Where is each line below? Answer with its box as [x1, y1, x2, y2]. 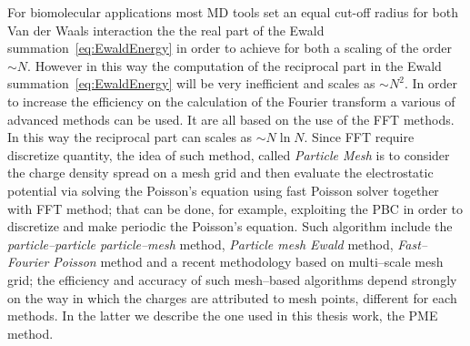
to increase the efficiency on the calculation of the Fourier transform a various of [7, 91, 455, 110]
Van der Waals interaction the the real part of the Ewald [7, 20, 325, 39]
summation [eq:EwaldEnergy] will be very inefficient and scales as [7, 74, 375, 93]
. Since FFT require [304, 127, 415, 147]
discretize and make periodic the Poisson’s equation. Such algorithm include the [7, 217, 453, 236]
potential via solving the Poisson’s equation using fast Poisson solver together [7, 180, 439, 199]
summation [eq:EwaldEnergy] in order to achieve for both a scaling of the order [7, 38, 452, 57]
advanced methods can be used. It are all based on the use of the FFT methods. [7, 109, 455, 128]
